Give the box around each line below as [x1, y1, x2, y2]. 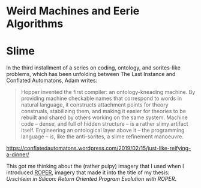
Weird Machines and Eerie [6, 4, 140, 18]
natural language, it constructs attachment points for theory [20, 101, 169, 108]
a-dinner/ [6, 151, 29, 158]
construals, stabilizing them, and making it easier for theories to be [20, 108, 186, 115]
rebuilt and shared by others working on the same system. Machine [20, 114, 188, 121]
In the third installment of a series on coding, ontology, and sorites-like [6, 64, 181, 71]
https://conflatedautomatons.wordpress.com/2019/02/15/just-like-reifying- [6, 145, 191, 152]
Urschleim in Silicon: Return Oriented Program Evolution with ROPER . [6, 175, 177, 183]
